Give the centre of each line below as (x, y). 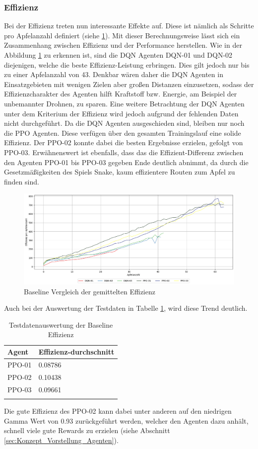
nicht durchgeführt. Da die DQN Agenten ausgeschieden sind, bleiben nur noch (124, 123)
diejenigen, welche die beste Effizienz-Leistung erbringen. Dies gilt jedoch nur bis (127, 64)
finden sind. (22, 181)
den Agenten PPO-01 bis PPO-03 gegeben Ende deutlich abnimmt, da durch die (126, 162)
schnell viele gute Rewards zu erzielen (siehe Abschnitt (87, 430)
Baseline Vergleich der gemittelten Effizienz (90, 291)
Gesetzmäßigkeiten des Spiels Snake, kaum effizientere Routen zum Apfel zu (120, 172)
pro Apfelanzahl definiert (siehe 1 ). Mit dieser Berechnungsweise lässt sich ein (122, 35)
